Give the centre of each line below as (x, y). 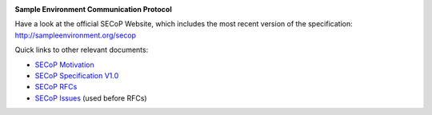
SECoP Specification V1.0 (77, 75)
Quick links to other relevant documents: (82, 50)
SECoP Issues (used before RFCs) (91, 98)
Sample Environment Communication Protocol (93, 9)
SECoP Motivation (65, 65)
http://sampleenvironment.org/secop (75, 35)
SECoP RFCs (56, 87)
